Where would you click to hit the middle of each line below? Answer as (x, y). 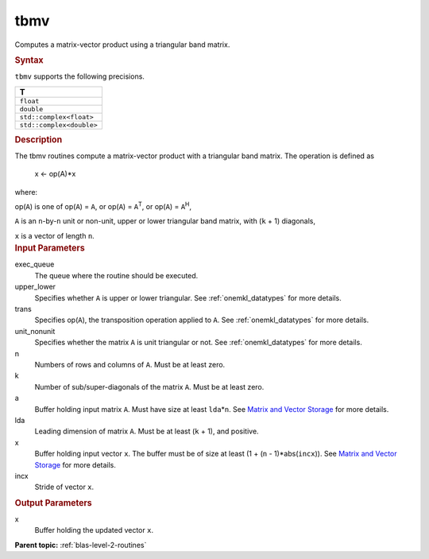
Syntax (29, 60)
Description (39, 139)
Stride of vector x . (64, 487)
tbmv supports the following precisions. (79, 76)
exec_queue (35, 264)
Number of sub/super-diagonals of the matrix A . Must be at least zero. (149, 386)
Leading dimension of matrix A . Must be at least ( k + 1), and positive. (147, 431)
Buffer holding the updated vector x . (94, 530)
